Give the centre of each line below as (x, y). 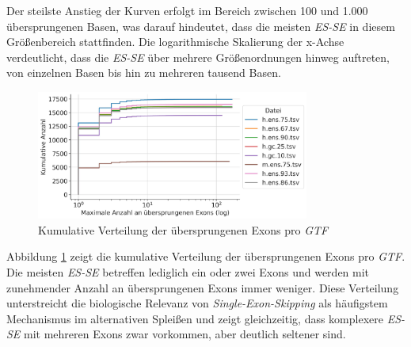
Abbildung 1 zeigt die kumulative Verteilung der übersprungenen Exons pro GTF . (206, 256)
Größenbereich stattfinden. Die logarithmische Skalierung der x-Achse (175, 42)
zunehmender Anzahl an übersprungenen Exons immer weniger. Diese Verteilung (203, 287)
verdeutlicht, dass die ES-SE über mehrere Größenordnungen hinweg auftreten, (198, 57)
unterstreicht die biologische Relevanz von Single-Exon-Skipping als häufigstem (197, 303)
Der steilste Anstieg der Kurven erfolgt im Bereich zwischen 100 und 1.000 (187, 10)
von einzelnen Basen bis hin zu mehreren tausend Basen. (144, 72)
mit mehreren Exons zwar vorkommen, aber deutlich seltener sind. (185, 334)
